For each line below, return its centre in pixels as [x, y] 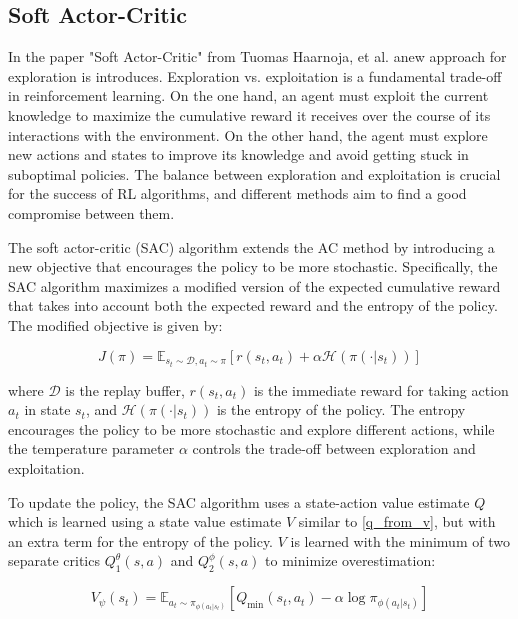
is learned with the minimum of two [400, 540]
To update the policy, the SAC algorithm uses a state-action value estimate [239, 501]
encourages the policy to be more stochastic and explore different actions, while [251, 428]
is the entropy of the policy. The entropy [341, 409]
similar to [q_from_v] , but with [397, 521]
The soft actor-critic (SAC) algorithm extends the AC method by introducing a [251, 246]
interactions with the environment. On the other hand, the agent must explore [248, 134]
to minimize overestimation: [350, 560]
